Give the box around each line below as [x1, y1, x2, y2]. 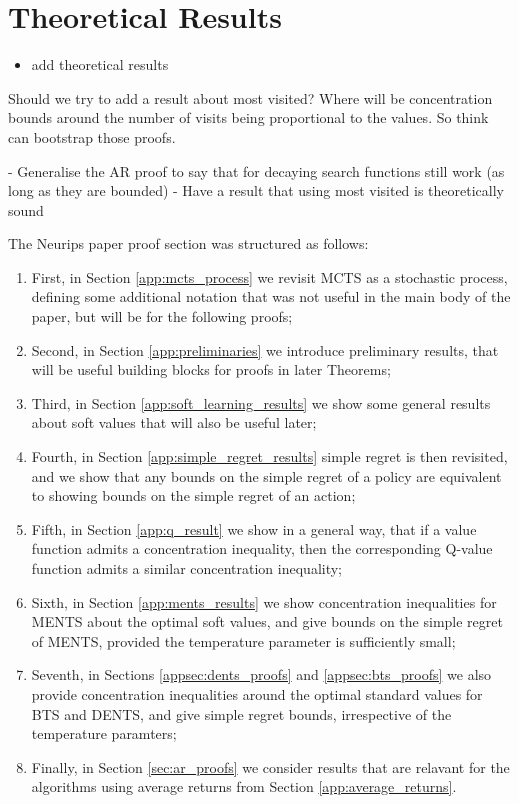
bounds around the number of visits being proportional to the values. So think [8, 107, 489, 128]
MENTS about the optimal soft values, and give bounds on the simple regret [31, 611, 503, 632]
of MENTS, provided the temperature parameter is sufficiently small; [31, 630, 456, 651]
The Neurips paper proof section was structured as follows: [8, 233, 369, 254]
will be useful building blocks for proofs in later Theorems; [31, 359, 391, 380]
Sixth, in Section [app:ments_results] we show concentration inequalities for [31, 591, 497, 612]
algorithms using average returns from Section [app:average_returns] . [31, 776, 457, 797]
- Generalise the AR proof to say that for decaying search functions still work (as [8, 160, 505, 181]
